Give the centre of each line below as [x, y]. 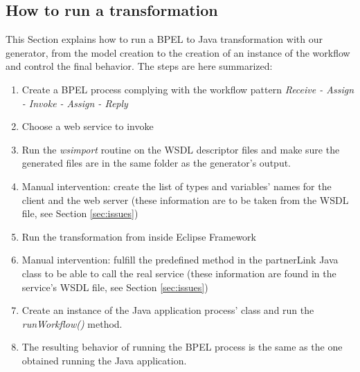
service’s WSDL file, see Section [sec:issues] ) [115, 287]
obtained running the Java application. [104, 360]
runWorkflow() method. [72, 323]
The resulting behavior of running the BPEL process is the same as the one [182, 347]
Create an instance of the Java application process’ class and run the [168, 310]
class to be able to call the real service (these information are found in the [179, 273]
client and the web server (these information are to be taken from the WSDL [185, 199]
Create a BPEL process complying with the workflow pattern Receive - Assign [188, 89]
